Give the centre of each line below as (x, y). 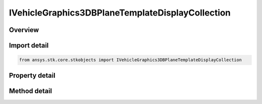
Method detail (31, 91)
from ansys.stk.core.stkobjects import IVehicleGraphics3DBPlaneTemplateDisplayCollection (131, 60)
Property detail (32, 75)
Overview (24, 30)
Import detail (29, 45)
